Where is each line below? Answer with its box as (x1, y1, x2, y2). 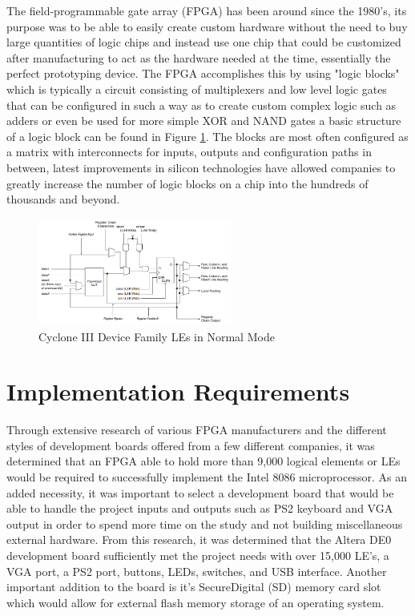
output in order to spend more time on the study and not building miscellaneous (6, 515, 403, 532)
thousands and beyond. (6, 191, 120, 207)
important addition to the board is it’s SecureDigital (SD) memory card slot (6, 578, 381, 595)
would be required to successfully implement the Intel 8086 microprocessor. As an (6, 469, 407, 485)
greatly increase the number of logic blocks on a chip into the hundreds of (6, 175, 369, 191)
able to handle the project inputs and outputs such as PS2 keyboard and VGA (6, 500, 393, 517)
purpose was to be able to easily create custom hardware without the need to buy (6, 18, 408, 34)
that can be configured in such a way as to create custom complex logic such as (6, 96, 397, 113)
